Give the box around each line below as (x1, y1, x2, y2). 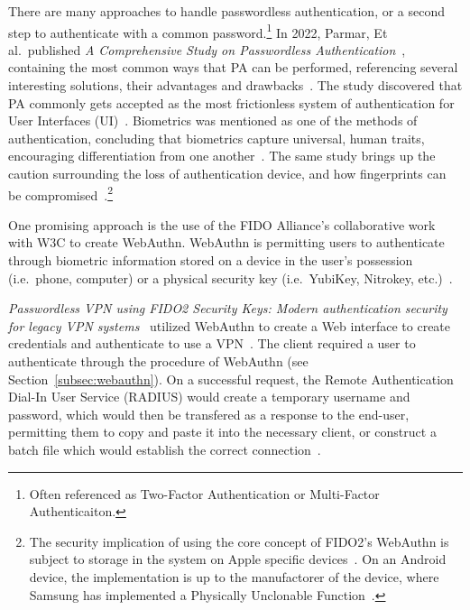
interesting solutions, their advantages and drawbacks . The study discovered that (8, 76, 463, 95)
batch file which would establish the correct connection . (8, 439, 321, 458)
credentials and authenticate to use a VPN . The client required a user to (8, 334, 416, 353)
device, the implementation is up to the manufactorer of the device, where (29, 567, 439, 586)
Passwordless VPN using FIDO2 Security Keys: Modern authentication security (8, 299, 447, 318)
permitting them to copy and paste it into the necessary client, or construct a (8, 422, 437, 441)
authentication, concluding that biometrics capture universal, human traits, (8, 128, 425, 147)
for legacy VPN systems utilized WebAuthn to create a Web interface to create (8, 316, 451, 335)
